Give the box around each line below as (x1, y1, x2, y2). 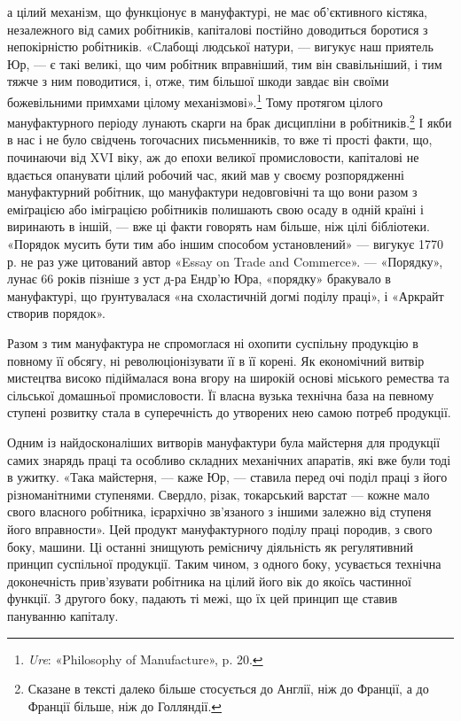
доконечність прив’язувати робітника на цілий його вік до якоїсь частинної (7, 571, 411, 590)
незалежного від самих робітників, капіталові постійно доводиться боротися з (7, 19, 428, 38)
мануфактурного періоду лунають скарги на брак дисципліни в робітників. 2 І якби (7, 111, 452, 131)
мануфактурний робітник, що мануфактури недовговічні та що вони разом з (7, 182, 418, 201)
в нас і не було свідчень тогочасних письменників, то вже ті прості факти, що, (7, 130, 433, 149)
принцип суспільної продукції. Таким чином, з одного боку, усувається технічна (7, 554, 441, 573)
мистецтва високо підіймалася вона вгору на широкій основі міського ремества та (7, 368, 449, 387)
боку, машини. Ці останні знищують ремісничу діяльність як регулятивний (7, 537, 413, 555)
